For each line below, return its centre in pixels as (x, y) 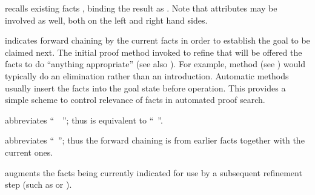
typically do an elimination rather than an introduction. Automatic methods (147, 75)
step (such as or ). (38, 184)
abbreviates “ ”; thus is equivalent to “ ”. (84, 120)
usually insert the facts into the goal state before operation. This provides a (145, 88)
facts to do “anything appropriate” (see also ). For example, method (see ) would (155, 64)
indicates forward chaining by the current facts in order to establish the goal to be (157, 40)
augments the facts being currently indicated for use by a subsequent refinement (154, 172)
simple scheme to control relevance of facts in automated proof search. (135, 100)
